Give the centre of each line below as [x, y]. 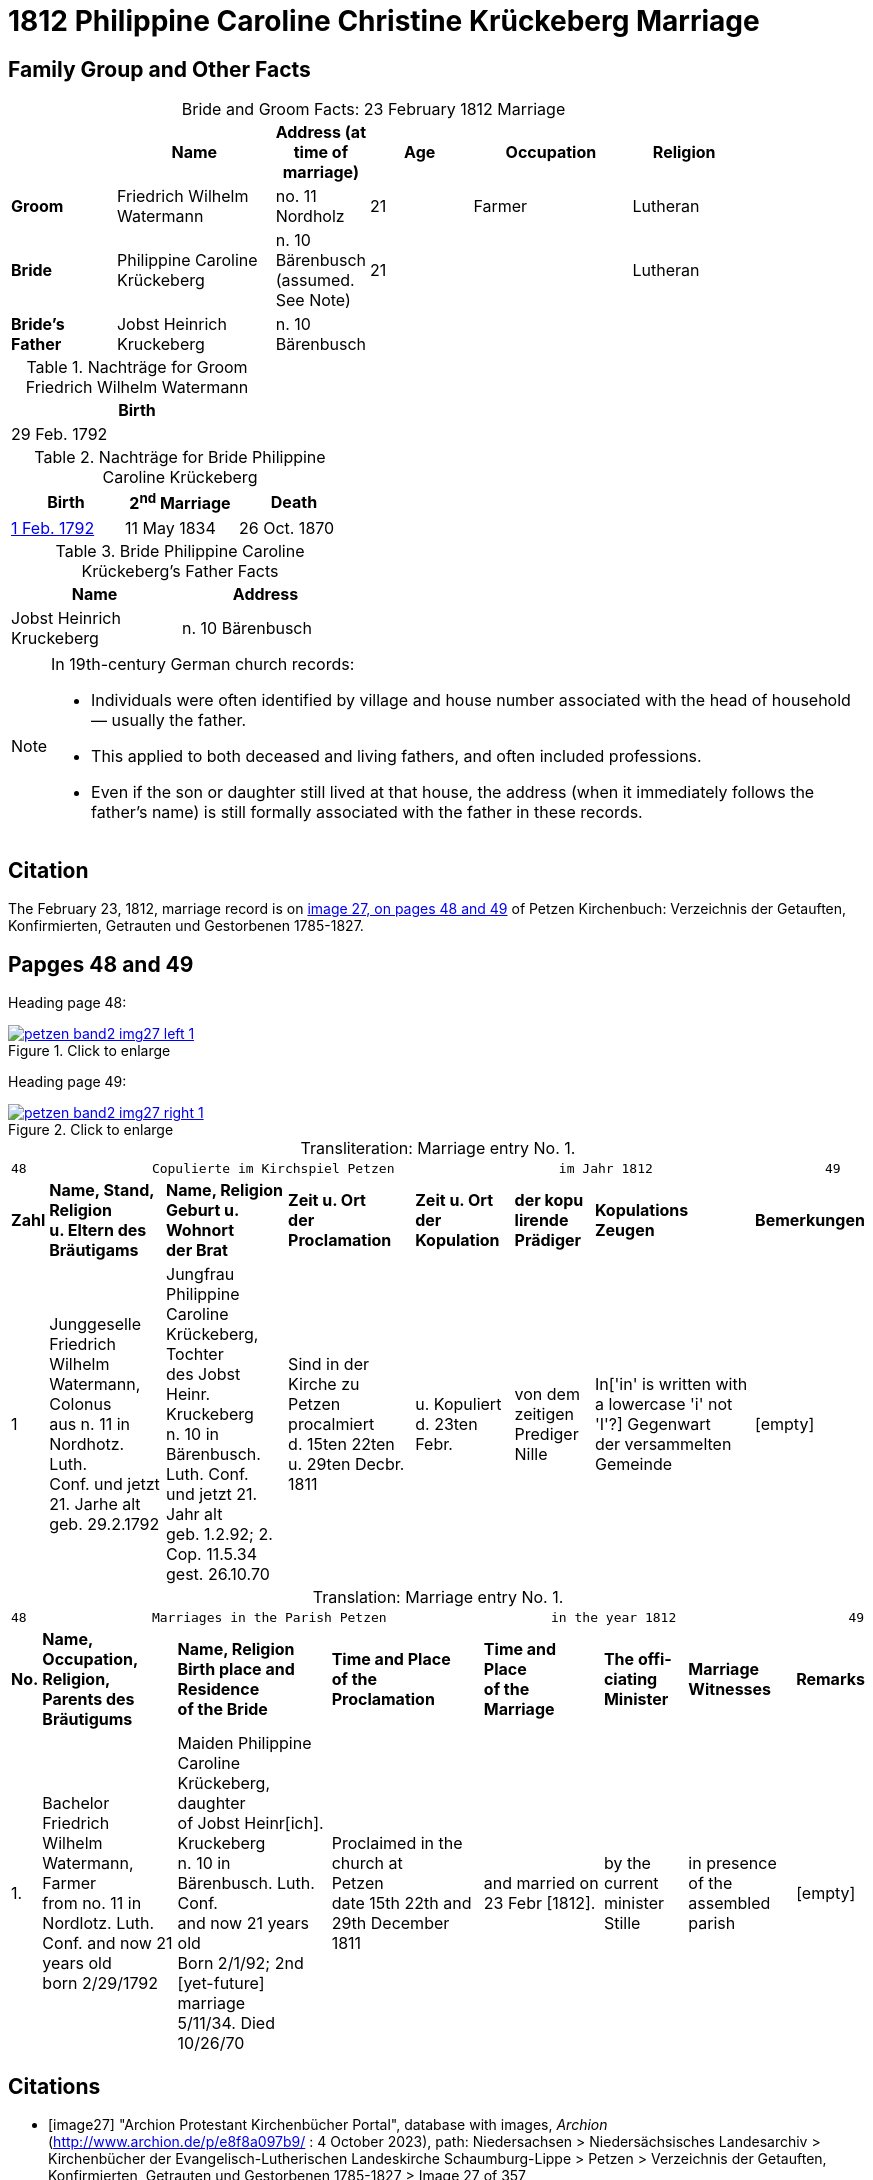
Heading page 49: [67, 1082]
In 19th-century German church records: [203, 663]
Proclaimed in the [397, 1843]
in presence [732, 1863]
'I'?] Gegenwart [652, 1424]
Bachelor [76, 1803]
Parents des [88, 1699]
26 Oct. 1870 [286, 527]
